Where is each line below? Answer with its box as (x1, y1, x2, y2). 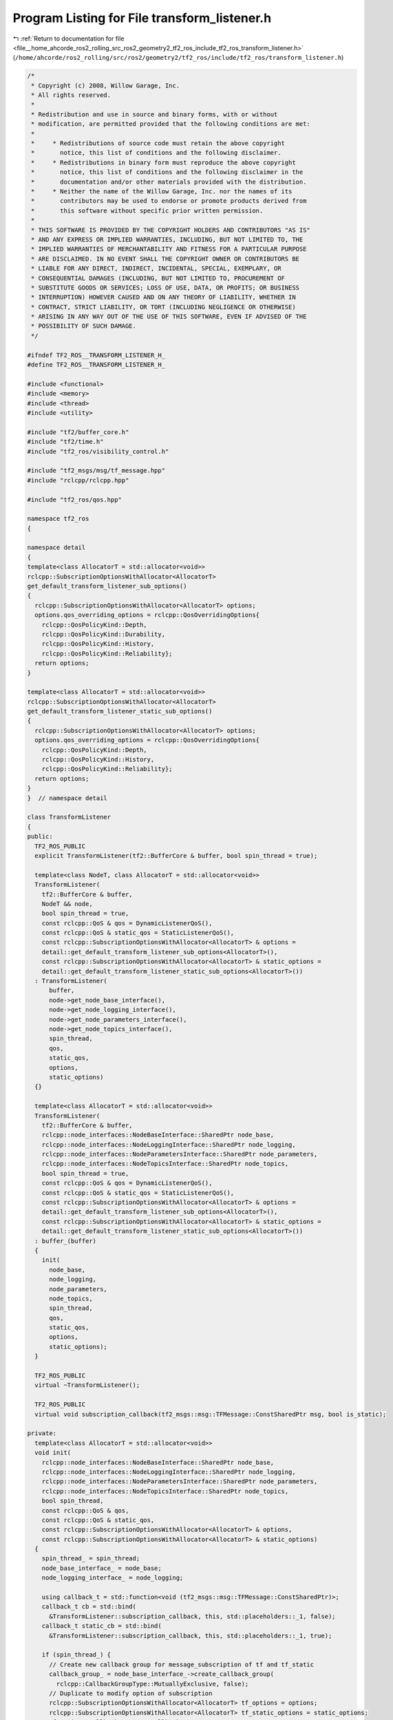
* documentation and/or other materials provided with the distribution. (31, 178, 307, 186)
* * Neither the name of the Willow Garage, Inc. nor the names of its (31, 188, 293, 195)
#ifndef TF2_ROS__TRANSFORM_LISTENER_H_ (27, 351, 165, 359)
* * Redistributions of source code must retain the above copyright (31, 140, 286, 147)
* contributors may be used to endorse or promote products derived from (31, 197, 307, 205)
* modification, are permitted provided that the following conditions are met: (31, 120, 311, 128)
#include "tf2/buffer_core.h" (27, 428, 129, 436)
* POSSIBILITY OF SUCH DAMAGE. (31, 322, 137, 330)
